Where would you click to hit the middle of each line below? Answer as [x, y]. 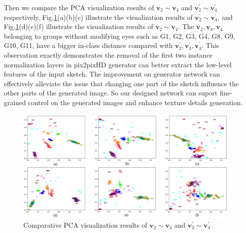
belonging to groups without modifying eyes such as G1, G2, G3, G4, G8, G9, [120, 36]
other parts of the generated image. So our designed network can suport [111, 93]
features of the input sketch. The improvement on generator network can [112, 74]
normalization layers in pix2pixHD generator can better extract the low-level [118, 64]
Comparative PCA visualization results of [85, 225]
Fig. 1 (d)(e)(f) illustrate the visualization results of [79, 26]
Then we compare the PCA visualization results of [79, 7]
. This [210, 45]
